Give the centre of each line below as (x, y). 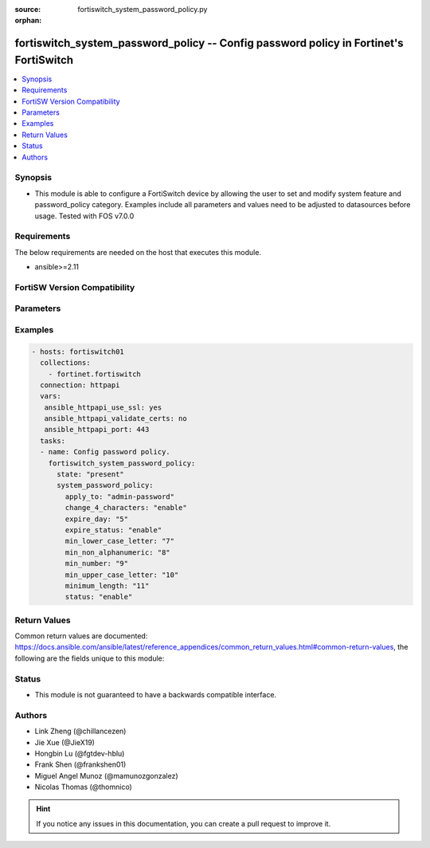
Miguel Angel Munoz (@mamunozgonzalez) (106, 775)
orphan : (28, 21)
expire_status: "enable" (113, 530)
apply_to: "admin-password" (120, 497)
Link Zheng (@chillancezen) (80, 731)
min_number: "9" (97, 563)
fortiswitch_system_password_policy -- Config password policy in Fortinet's (209, 43)
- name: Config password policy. (105, 452)
